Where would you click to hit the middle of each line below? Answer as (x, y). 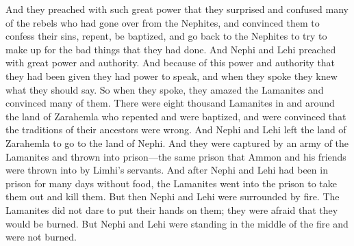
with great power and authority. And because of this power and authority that (170, 63)
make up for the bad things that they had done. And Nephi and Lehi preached (171, 49)
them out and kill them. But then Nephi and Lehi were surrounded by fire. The (173, 196)
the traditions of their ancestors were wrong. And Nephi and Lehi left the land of (176, 129)
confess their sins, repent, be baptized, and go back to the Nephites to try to (166, 36)
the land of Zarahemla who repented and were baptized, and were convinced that (176, 116)
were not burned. (41, 237)
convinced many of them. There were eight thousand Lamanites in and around (170, 103)
